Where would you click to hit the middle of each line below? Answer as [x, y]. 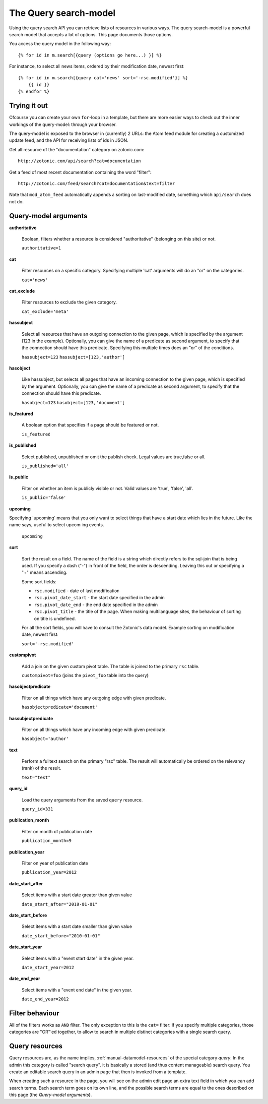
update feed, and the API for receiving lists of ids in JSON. [69, 140]
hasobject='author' [45, 739]
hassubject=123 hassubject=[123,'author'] [73, 357]
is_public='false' [44, 498]
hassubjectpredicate [31, 718]
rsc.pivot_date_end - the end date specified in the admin [96, 605]
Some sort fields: [39, 582]
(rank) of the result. [41, 768]
